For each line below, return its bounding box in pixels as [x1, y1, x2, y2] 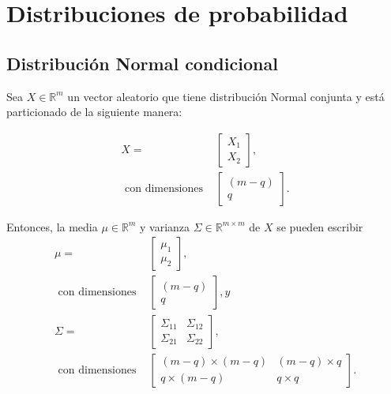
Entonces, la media [6, 218, 98, 235]
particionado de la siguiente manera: [6, 103, 182, 120]
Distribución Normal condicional [6, 51, 278, 75]
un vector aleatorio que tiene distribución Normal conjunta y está [67, 88, 385, 104]
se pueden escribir [276, 218, 363, 235]
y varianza [139, 218, 190, 235]
